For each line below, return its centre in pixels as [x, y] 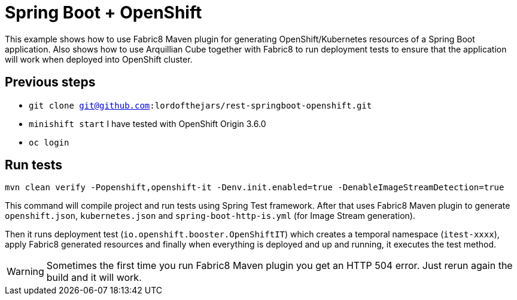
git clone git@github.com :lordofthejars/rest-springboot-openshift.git [200, 105]
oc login [49, 142]
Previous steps [50, 82]
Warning [25, 272]
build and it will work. [94, 278]
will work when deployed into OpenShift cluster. [99, 59]
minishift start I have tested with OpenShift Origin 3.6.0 [148, 123]
